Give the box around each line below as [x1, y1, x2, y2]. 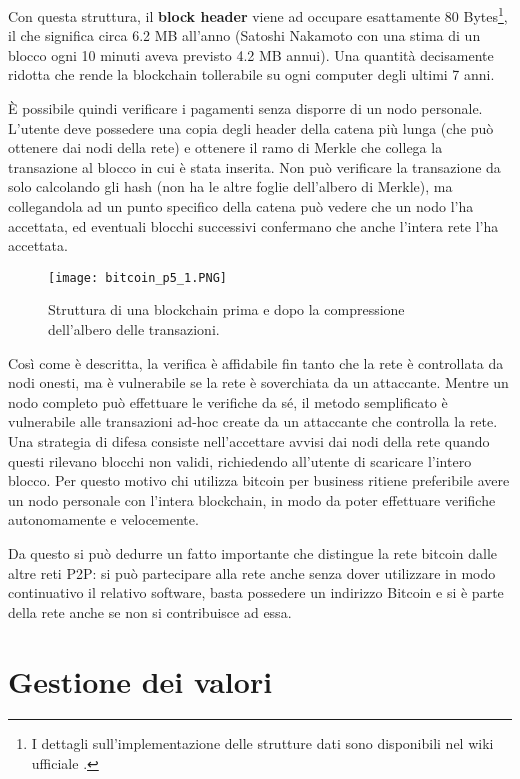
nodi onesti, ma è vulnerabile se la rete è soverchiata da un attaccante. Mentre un [8, 372, 509, 393]
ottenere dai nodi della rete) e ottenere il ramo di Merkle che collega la [8, 137, 443, 158]
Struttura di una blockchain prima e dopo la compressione [48, 299, 405, 320]
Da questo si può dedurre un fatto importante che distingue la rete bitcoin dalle [8, 542, 498, 563]
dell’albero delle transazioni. [48, 319, 220, 340]
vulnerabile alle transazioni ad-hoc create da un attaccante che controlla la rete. [8, 411, 498, 432]
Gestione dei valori [8, 660, 273, 701]
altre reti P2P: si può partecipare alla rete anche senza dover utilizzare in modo [8, 562, 496, 583]
